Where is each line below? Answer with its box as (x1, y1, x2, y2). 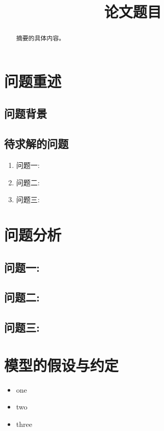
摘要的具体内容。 (16, 34, 65, 42)
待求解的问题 (4, 136, 68, 152)
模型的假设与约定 (4, 354, 119, 375)
